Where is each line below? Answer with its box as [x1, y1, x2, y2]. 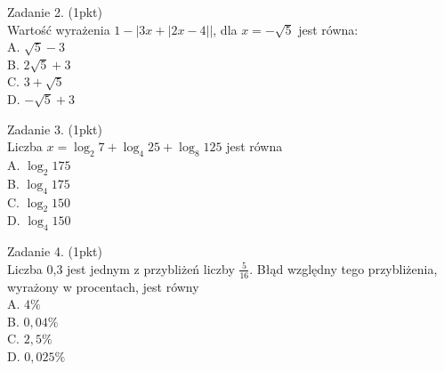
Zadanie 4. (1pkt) [7, 242, 102, 261]
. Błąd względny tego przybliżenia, [249, 259, 438, 278]
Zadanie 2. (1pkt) [7, 3, 102, 20]
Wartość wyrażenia [7, 20, 110, 38]
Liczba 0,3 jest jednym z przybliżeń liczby [7, 259, 235, 278]
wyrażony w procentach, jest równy [7, 277, 199, 295]
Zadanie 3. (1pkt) [7, 119, 102, 138]
